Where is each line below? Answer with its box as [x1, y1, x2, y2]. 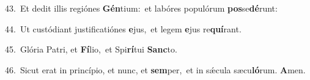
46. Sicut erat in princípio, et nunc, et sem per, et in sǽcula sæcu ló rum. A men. [5, 63, 306, 76]
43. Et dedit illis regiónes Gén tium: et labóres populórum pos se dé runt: [5, 2, 278, 14]
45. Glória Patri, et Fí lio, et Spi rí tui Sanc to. [5, 43, 177, 56]
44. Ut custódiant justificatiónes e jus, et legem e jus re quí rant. [5, 22, 242, 35]
